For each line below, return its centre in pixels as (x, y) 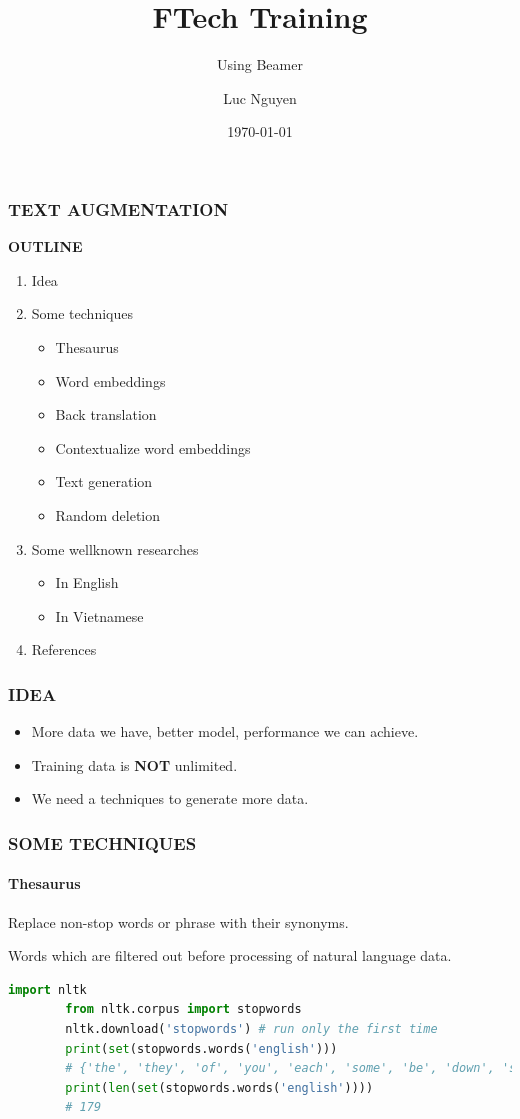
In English (87, 582)
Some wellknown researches (115, 548)
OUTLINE (45, 246)
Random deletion (108, 514)
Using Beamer (260, 64)
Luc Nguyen (260, 97)
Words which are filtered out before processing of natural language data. (230, 955)
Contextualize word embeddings (153, 447)
